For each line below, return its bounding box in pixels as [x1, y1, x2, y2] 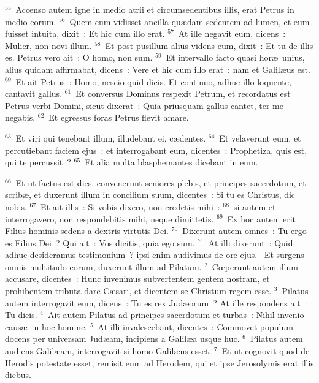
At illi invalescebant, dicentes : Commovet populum [98, 320, 293, 333]
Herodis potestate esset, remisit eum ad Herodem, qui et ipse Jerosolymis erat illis [5, 356, 314, 369]
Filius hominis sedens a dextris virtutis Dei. [5, 224, 169, 237]
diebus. [5, 368, 31, 381]
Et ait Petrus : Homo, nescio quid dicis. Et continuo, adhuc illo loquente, [15, 75, 291, 88]
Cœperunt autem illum [212, 260, 298, 273]
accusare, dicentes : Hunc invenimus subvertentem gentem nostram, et [5, 272, 270, 285]
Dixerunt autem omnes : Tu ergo [182, 224, 307, 237]
